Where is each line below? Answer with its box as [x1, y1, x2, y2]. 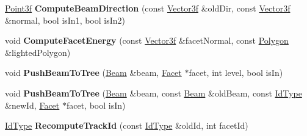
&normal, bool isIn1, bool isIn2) [5, 13, 126, 26]
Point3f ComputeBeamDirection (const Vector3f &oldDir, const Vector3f [5, 2, 291, 14]
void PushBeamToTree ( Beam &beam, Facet [5, 66, 182, 79]
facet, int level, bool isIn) [189, 66, 283, 79]
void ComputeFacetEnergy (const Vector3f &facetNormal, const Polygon [5, 34, 289, 47]
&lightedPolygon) [5, 46, 71, 58]
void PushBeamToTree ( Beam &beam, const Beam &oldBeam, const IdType [5, 86, 302, 99]
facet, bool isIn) [66, 98, 126, 111]
